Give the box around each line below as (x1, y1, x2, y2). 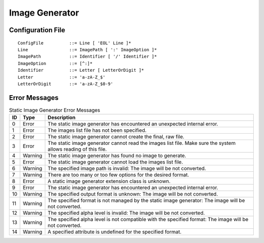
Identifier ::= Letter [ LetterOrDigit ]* (18, 67, 144, 73)
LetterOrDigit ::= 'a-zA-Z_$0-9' (18, 81, 113, 86)
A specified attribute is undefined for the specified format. (47, 228, 182, 235)
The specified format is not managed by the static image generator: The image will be (47, 197, 245, 204)
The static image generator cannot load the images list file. (47, 159, 183, 165)
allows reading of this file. (47, 146, 107, 153)
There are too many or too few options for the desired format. (47, 171, 189, 178)
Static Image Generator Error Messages (9, 107, 100, 113)
